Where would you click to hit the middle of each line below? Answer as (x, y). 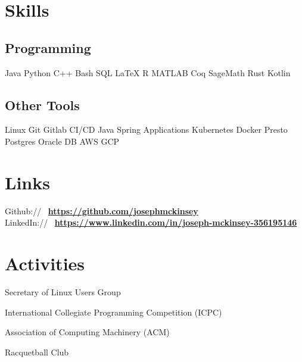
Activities (45, 263)
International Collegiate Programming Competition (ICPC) (113, 312)
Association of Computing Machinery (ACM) (87, 332)
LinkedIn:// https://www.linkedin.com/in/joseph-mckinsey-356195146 (151, 222)
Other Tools (42, 104)
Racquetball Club (37, 352)
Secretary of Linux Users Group (63, 292)
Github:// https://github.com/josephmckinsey (102, 210)
